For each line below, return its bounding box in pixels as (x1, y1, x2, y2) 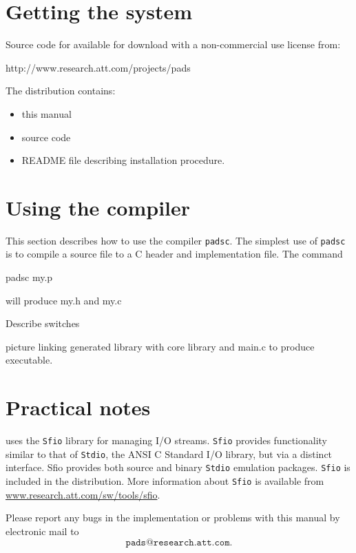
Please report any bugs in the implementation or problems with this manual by (6, 510, 340, 525)
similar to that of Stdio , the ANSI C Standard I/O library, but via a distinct (6, 446, 333, 461)
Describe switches (6, 316, 80, 331)
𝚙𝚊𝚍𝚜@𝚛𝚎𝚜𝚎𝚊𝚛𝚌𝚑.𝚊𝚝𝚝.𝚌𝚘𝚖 (125, 537, 230, 547)
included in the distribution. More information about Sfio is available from (6, 474, 324, 488)
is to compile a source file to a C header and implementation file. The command (6, 247, 343, 261)
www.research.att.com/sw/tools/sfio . (6, 487, 160, 501)
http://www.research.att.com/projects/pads (6, 60, 191, 74)
